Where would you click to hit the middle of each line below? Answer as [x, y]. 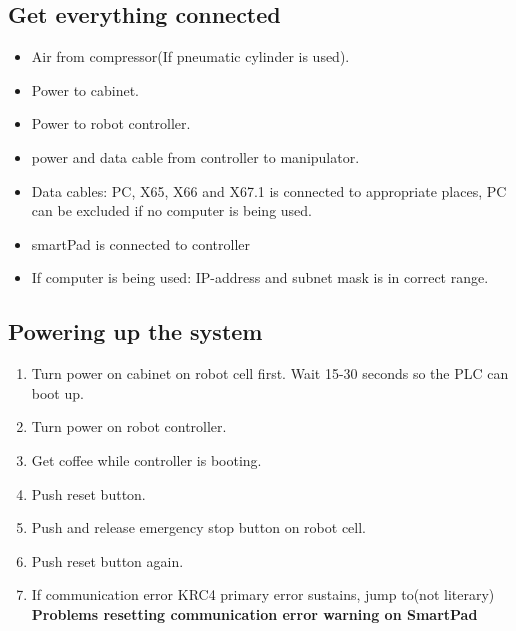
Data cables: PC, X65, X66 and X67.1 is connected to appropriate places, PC [269, 190]
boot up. [57, 392]
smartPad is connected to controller [141, 243]
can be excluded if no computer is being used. [171, 210]
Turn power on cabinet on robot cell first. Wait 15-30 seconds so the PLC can [270, 373]
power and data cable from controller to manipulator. [195, 156]
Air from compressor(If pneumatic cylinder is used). [190, 56]
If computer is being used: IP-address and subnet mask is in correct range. [260, 277]
